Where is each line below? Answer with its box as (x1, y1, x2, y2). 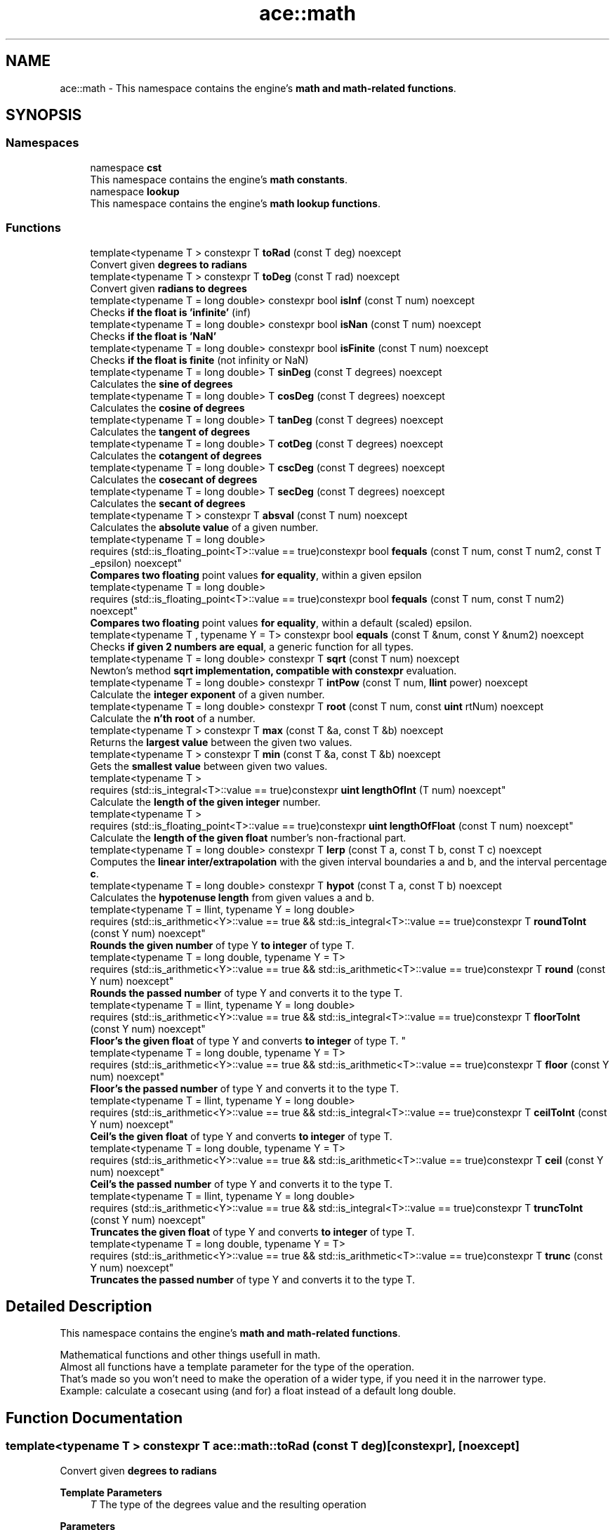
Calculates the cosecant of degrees (90, 473, 258, 485)
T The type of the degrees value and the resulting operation (90, 1498, 366, 1510)
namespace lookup (90, 185, 180, 197)
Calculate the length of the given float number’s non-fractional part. (90, 831, 406, 844)
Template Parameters (60, 1486, 162, 1498)
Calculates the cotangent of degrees (90, 449, 262, 462)
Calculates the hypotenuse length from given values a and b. (90, 891, 375, 903)
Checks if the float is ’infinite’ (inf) (90, 306, 251, 318)
